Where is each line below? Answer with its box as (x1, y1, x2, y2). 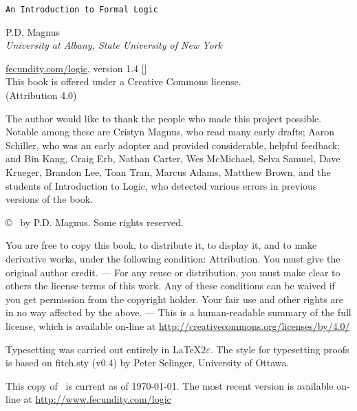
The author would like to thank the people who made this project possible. (6, 111, 322, 125)
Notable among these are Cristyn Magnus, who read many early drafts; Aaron (6, 124, 335, 139)
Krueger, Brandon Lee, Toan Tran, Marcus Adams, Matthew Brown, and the (6, 165, 331, 179)
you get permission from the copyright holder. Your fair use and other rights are (6, 291, 344, 306)
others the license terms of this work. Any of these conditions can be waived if (6, 278, 335, 293)
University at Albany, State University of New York (6, 38, 223, 52)
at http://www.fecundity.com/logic (23, 392, 171, 406)
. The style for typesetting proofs (210, 342, 349, 356)
